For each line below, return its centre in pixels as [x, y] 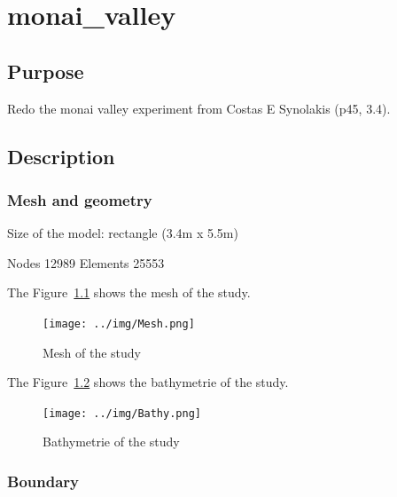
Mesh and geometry [80, 199]
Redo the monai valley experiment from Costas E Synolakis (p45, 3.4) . [199, 108]
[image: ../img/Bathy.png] [122, 413]
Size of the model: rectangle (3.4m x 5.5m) [123, 233]
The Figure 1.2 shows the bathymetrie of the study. [148, 382]
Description [61, 156]
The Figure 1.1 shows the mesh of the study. [129, 292]
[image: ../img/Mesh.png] [119, 323]
